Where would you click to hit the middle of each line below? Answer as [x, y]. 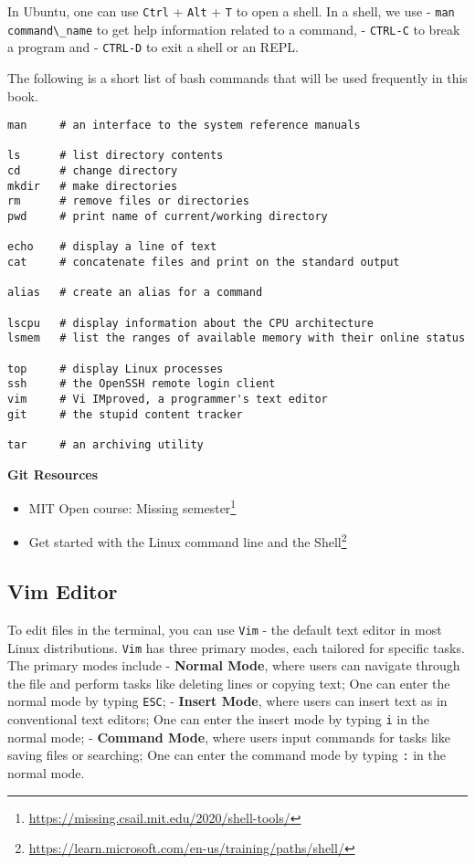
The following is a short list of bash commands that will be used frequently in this [237, 77]
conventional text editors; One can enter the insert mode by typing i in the [219, 719]
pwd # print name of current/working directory [168, 217]
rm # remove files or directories [128, 201]
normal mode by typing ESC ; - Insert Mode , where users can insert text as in [227, 701]
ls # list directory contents [116, 156]
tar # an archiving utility [106, 444]
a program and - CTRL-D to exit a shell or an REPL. [153, 47]
